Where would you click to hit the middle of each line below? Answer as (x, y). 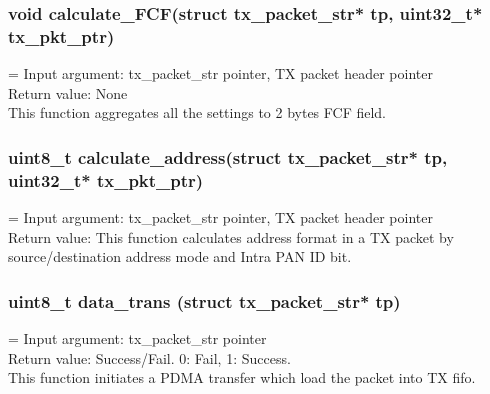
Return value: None (68, 92)
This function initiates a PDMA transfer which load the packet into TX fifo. (242, 377)
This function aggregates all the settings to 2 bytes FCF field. (197, 112)
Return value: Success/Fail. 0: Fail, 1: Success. (149, 357)
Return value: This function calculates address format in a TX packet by (231, 236)
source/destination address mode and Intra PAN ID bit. (180, 256)
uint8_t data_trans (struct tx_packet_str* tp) (204, 300)
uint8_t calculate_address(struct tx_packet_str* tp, (228, 156)
